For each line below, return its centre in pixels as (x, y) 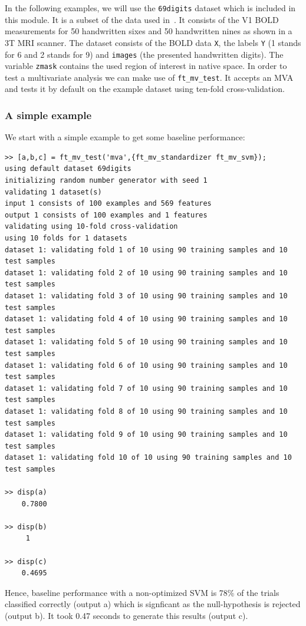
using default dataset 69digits (68, 169)
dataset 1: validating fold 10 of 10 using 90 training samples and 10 (148, 458)
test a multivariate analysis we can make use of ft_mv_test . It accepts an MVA (149, 77)
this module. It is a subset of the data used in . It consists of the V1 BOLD (142, 19)
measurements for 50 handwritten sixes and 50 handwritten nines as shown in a (149, 31)
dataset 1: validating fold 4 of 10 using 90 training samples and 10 (146, 319)
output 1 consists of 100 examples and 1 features (106, 215)
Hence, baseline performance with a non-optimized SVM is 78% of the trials (142, 592)
